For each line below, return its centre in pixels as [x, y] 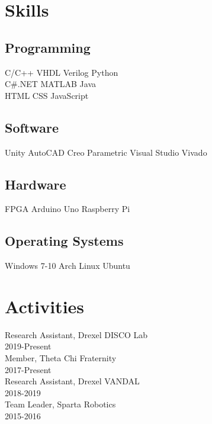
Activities [45, 306]
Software [32, 127]
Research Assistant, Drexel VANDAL [72, 381]
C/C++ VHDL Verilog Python [62, 72]
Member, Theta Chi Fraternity [61, 358]
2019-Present [28, 346]
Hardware [36, 184]
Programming [48, 47]
